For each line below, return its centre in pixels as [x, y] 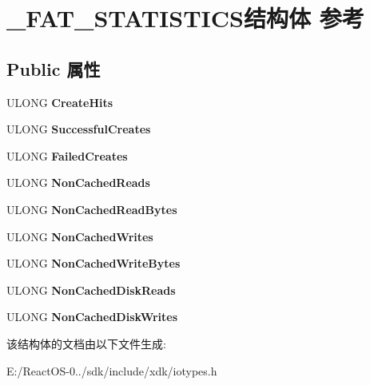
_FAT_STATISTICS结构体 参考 [185, 18]
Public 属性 [54, 68]
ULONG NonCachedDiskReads [91, 290]
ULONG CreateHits [60, 102]
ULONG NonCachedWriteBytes [93, 263]
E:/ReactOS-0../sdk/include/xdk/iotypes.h [112, 370]
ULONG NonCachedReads [78, 183]
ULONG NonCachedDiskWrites [92, 317]
